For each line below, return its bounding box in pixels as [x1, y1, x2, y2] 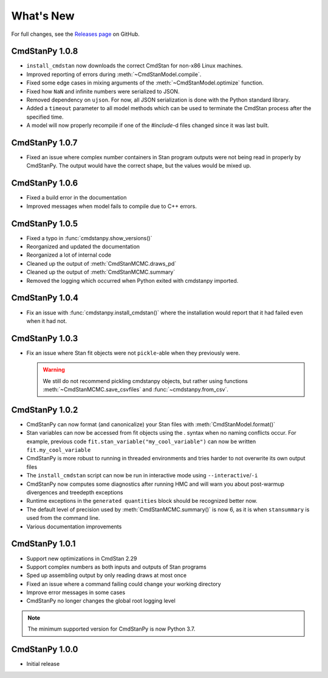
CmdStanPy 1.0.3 [11, 333, 78, 344]
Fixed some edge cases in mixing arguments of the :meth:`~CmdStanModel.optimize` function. [26, 79, 264, 86]
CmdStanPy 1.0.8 [11, 46, 78, 57]
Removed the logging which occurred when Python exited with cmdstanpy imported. [26, 277, 239, 284]
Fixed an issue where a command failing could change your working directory [26, 580, 221, 587]
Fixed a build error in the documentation [26, 194, 127, 201]
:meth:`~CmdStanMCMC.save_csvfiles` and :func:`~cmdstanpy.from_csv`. [43, 386, 229, 393]
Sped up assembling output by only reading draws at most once [26, 572, 187, 579]
